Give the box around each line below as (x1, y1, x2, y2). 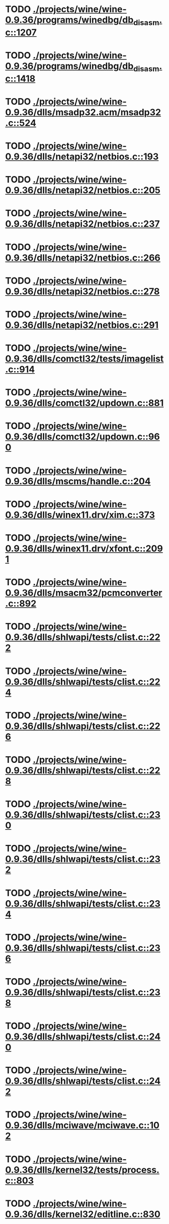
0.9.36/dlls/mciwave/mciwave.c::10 (5, 1120, 160, 1131)
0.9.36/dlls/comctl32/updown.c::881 (5, 397, 164, 409)
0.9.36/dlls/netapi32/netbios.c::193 (5, 151, 159, 162)
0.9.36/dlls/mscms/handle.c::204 (5, 475, 151, 487)
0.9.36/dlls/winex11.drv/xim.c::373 (5, 509, 155, 520)
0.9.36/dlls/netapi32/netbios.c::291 (5, 319, 159, 330)
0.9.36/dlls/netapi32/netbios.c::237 (5, 218, 160, 230)
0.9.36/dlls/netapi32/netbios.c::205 (5, 185, 161, 196)
